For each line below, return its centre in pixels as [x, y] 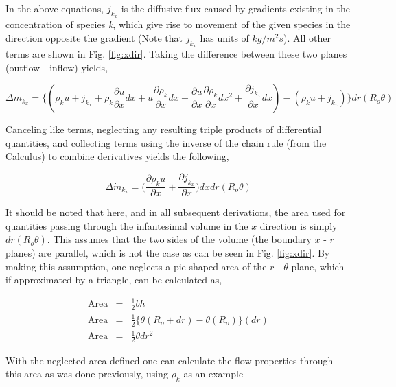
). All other [307, 37]
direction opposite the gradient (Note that [94, 37]
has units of [224, 37]
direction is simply [299, 225]
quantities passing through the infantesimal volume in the [127, 225]
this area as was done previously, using [87, 374]
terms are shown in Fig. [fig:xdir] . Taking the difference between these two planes [176, 54]
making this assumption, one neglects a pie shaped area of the [136, 266]
